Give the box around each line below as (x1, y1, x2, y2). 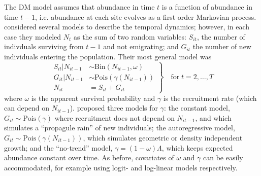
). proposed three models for (70, 102, 158, 113)
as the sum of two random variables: (73, 31, 186, 42)
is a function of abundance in (161, 2, 252, 12)
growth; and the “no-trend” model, (4, 142, 113, 153)
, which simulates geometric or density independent (83, 132, 243, 143)
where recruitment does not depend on (54, 112, 175, 123)
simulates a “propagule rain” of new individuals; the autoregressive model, (4, 122, 235, 133)
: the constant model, (164, 102, 230, 113)
